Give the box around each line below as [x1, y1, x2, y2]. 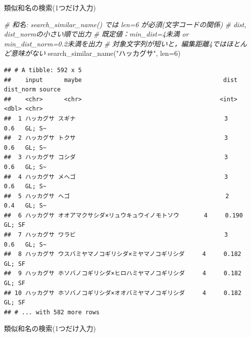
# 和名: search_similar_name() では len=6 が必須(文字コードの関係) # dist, [4, 19, 247, 29]
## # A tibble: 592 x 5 [4, 66, 82, 74]
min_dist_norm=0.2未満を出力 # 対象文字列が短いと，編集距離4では [4, 38, 226, 48]
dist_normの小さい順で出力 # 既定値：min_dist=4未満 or [4, 29, 189, 39]
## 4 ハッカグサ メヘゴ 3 [4, 173, 228, 180]
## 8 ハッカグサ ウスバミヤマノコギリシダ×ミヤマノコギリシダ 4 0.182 [4, 251, 242, 258]
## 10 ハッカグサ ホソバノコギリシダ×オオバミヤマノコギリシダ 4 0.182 [4, 289, 242, 296]
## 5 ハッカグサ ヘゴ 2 [4, 192, 229, 200]
